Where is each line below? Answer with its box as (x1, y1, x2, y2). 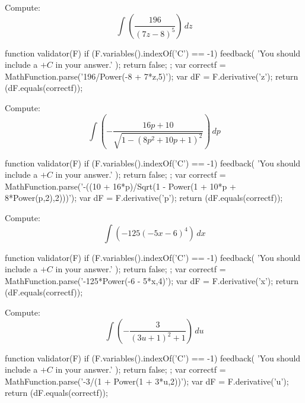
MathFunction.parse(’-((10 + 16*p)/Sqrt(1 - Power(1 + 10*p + (5, 180, 236, 192)
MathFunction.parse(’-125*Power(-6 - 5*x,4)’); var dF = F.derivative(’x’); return (5, 274, 299, 286)
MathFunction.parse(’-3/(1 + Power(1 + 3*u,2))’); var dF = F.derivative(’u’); (5, 374, 289, 387)
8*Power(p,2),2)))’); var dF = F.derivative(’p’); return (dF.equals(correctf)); (5, 191, 283, 204)
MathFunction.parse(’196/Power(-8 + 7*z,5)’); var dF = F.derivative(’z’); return (5, 70, 298, 82)
